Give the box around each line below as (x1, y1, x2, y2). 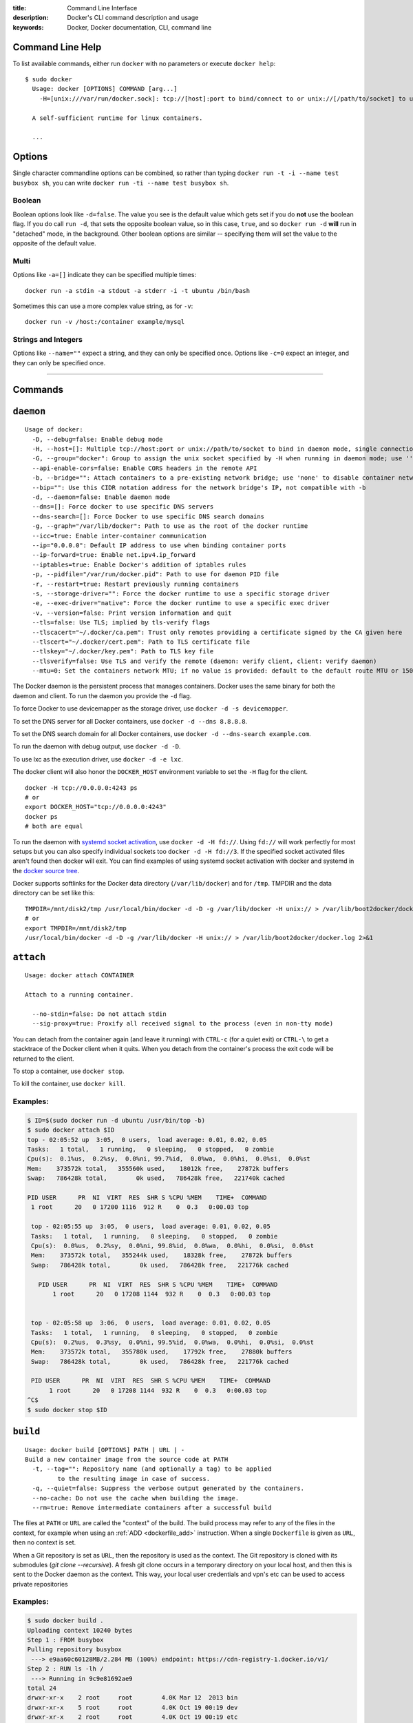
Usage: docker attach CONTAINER (25, 972, 134, 979)
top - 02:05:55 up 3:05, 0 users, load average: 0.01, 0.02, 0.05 (31, 1223, 271, 1230)
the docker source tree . (12, 866, 79, 875)
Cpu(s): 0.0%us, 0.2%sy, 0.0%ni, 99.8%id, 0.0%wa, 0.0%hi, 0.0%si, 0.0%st (31, 1241, 315, 1250)
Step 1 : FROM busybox (27, 1636, 104, 1644)
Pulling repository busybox (27, 1646, 122, 1653)
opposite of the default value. (12, 239, 96, 247)
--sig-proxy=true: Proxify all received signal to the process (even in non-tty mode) (32, 1020, 334, 1028)
